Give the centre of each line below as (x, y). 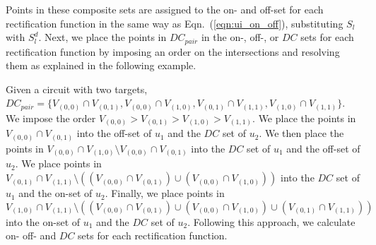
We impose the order (51, 118)
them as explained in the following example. (101, 65)
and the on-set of (55, 193)
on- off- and (31, 235)
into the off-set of (114, 133)
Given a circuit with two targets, (77, 89)
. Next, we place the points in (102, 37)
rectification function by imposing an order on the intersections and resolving (173, 51)
